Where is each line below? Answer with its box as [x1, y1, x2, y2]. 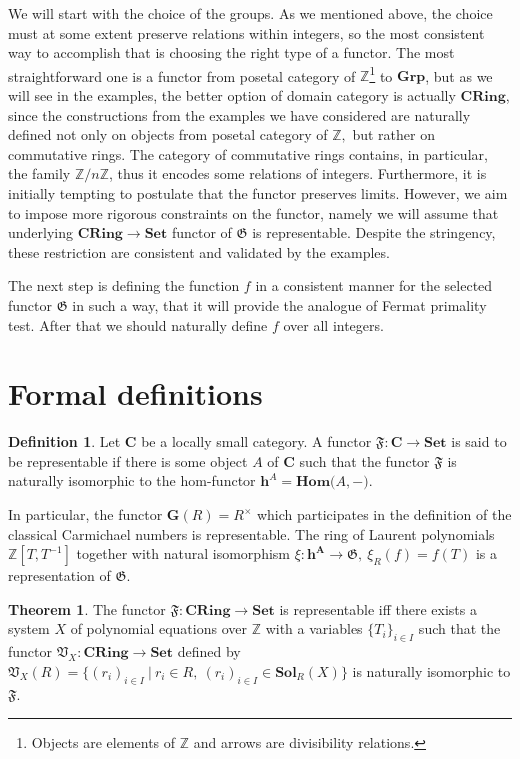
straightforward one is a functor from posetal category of [8, 65, 356, 86]
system [8, 618, 50, 639]
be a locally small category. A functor [141, 431, 372, 452]
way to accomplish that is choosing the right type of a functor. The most [8, 42, 455, 63]
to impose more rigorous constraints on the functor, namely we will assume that [8, 202, 499, 223]
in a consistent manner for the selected [255, 275, 493, 296]
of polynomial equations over [70, 618, 247, 639]
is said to [451, 431, 507, 452]
